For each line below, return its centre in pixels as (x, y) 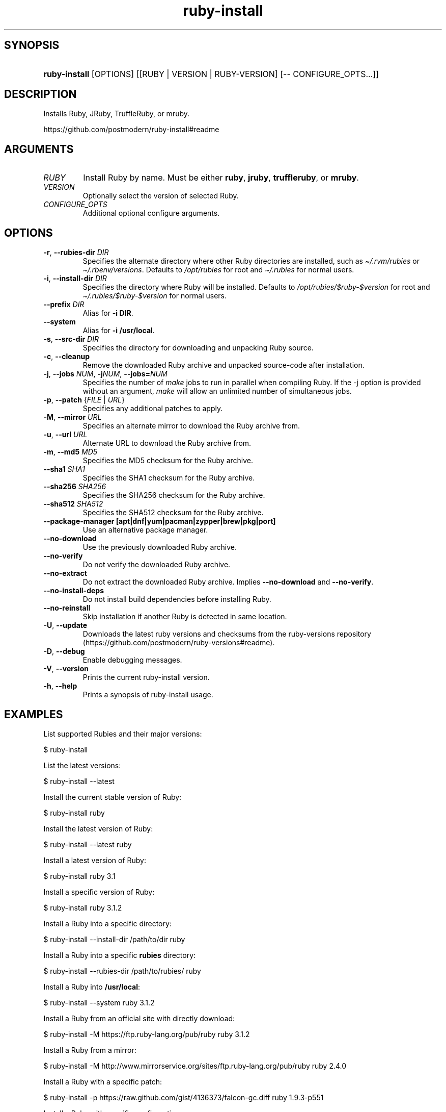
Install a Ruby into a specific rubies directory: (120, 955)
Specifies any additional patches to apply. (153, 409)
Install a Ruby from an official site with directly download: (139, 1018)
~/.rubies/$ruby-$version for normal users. (155, 296)
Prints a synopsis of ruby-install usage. (148, 695)
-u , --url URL (65, 435)
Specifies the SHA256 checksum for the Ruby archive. (174, 495)
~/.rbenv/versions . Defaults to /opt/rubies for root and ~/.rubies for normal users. (218, 270)
